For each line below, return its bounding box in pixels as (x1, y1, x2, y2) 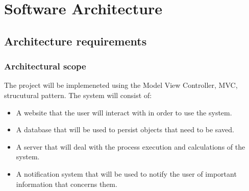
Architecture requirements (4, 33, 147, 49)
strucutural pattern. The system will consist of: (4, 89, 152, 100)
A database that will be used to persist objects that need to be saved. (16, 124, 234, 135)
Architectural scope (4, 60, 86, 73)
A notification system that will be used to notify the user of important (16, 168, 237, 179)
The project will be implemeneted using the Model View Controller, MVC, (4, 80, 238, 90)
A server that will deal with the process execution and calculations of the (16, 141, 245, 152)
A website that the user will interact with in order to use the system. (16, 107, 232, 117)
